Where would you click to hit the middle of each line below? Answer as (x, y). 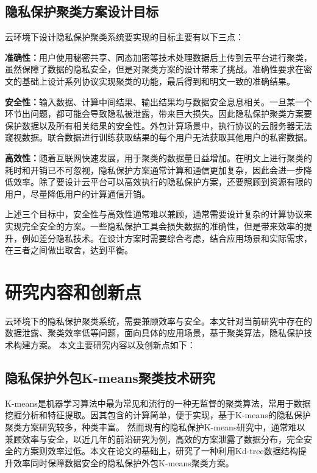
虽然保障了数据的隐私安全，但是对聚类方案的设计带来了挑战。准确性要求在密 (158, 69)
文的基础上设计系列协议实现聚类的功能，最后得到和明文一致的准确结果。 (150, 81)
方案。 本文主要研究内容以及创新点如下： (113, 345)
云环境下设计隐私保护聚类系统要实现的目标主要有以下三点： (124, 37)
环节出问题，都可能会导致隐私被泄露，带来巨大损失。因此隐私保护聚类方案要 (158, 114)
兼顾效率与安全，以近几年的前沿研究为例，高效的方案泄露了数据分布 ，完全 (154, 439)
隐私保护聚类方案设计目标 (82, 11)
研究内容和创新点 (73, 291)
